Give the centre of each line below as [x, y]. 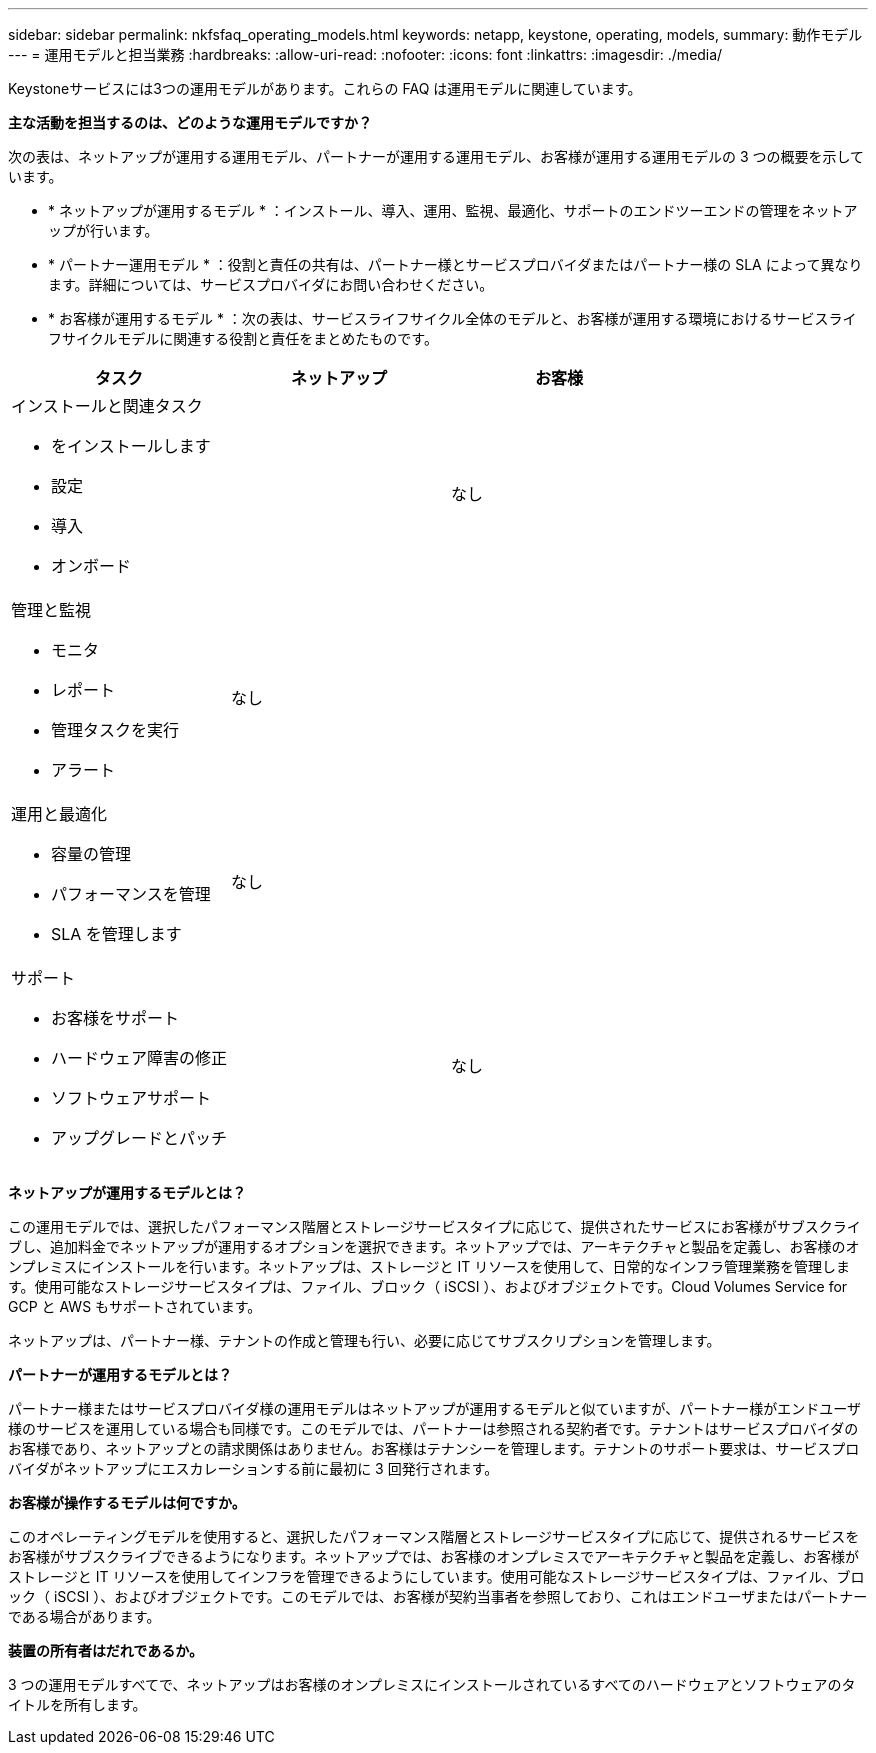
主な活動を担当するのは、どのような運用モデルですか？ [190, 122]
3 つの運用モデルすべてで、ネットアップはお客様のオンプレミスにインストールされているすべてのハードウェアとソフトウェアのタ [432, 1684]
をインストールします [131, 446]
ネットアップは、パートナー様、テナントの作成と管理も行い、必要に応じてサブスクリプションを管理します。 [364, 1340]
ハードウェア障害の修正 [139, 1058]
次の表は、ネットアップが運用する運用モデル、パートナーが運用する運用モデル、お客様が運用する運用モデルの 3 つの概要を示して [436, 156]
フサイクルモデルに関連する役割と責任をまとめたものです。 [243, 338]
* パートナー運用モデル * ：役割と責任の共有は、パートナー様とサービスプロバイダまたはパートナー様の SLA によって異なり [455, 264]
